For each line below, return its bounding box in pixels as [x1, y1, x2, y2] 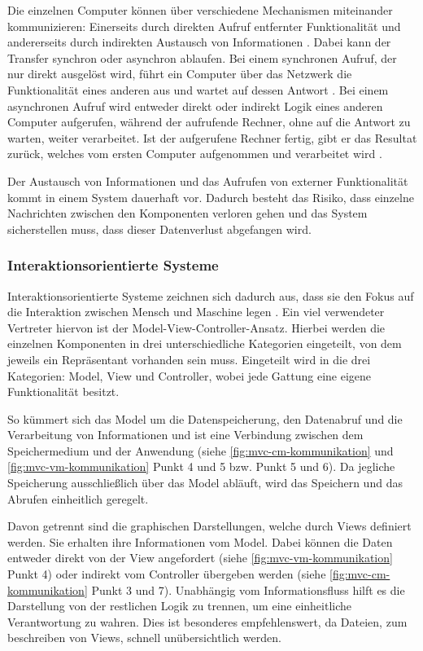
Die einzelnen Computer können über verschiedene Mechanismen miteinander [7, 2, 393, 18]
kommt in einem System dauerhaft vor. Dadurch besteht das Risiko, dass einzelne [7, 188, 414, 205]
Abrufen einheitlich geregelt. [7, 490, 149, 507]
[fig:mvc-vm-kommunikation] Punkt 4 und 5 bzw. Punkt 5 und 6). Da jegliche [7, 458, 395, 475]
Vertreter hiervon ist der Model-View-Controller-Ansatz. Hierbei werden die [7, 319, 386, 336]
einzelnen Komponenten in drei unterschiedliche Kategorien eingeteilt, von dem [7, 335, 402, 352]
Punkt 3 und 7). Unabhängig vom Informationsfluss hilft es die [91, 581, 405, 598]
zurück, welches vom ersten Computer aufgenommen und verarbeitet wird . [7, 145, 382, 162]
